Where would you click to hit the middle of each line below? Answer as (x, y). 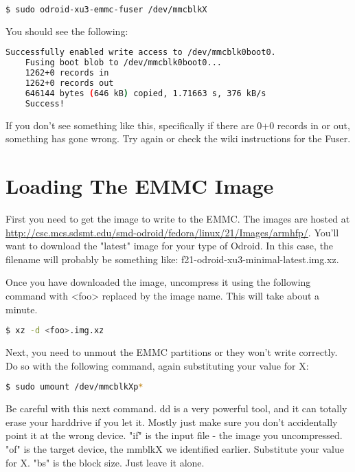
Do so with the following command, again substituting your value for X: (157, 365)
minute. (22, 309)
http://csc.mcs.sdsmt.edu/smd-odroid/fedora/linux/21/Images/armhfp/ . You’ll (172, 232)
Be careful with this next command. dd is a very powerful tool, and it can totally (176, 408)
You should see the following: (67, 31)
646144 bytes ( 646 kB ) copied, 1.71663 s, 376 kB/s (146, 93)
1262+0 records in (67, 73)
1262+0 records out (69, 83)
